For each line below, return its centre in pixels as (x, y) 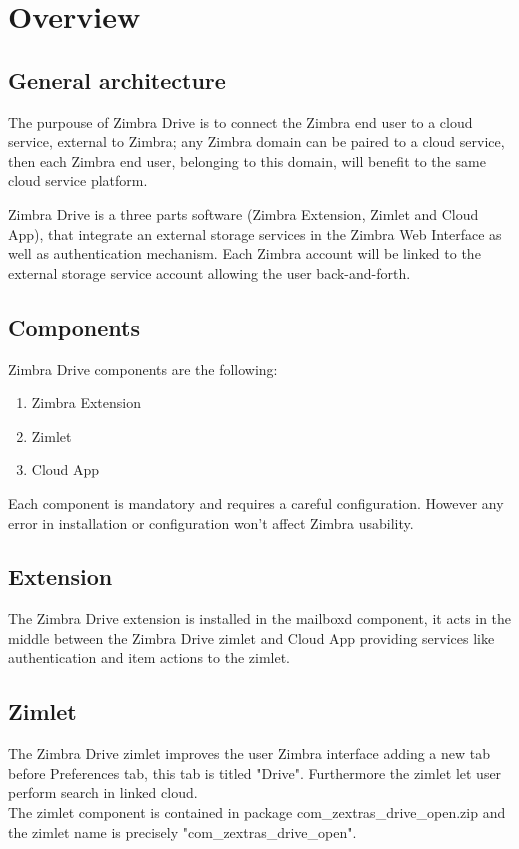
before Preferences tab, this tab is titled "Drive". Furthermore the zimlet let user (255, 772)
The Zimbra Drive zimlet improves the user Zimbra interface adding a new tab (249, 753)
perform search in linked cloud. (103, 792)
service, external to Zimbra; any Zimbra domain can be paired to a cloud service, (256, 141)
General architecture (117, 79)
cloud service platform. (78, 180)
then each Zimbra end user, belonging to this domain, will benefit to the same (247, 160)
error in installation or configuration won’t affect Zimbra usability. (211, 522)
